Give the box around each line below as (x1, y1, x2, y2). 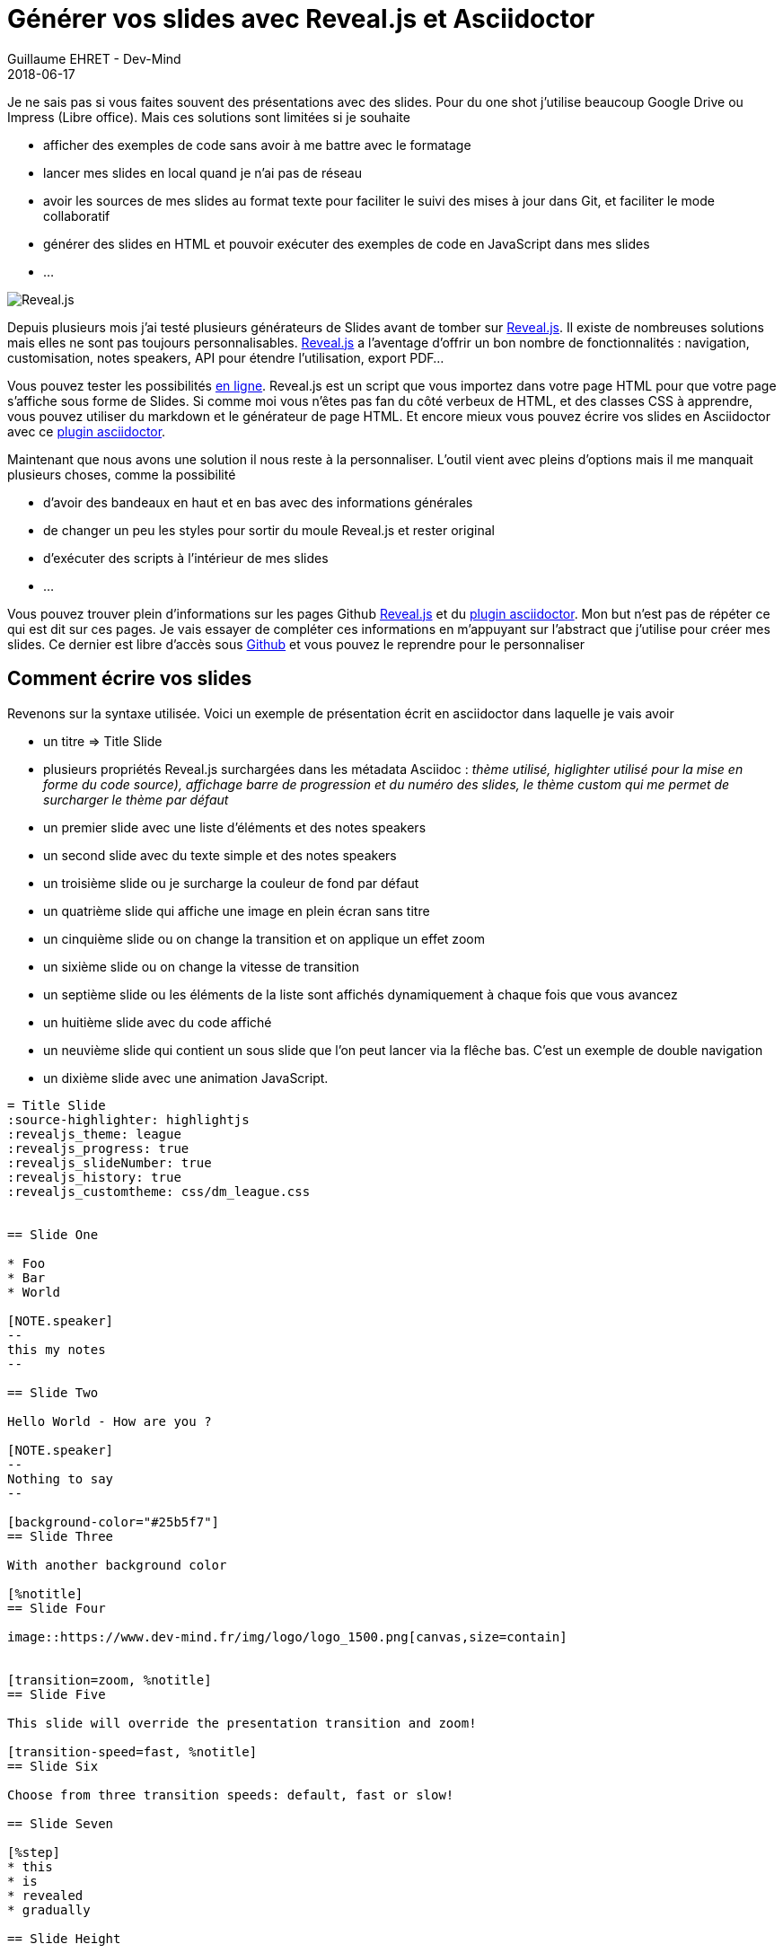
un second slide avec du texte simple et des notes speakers (43, 847, 397, 863)
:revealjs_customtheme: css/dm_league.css (7, 1183, 311, 1199)
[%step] (7, 1844, 61, 1860)
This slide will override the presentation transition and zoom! (7, 1715, 477, 1730)
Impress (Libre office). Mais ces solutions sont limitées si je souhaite (7, 109, 410, 125)
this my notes (7, 1342, 106, 1357)
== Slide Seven (7, 1816, 114, 1831)
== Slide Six (7, 1758, 99, 1773)
